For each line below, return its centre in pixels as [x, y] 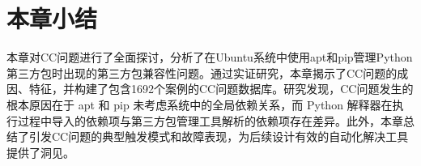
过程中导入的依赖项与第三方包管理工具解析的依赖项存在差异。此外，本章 [210, 120]
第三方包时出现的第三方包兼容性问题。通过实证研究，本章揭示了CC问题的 [202, 72]
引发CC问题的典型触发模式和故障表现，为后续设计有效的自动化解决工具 [219, 136]
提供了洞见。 [40, 152]
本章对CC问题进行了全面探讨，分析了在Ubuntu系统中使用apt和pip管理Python [210, 57]
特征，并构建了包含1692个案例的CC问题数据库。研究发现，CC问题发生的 [221, 89]
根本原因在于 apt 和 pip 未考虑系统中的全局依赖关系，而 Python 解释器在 [200, 104]
